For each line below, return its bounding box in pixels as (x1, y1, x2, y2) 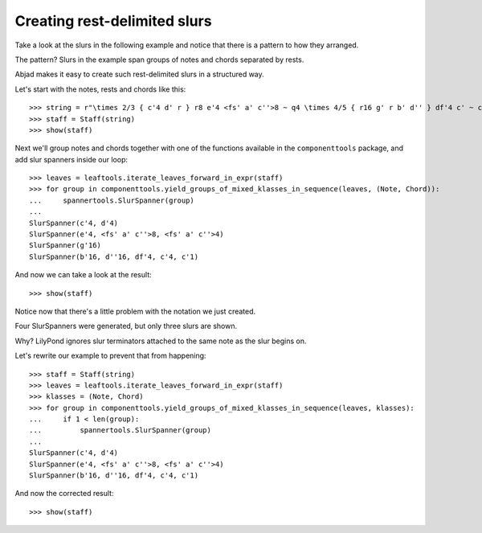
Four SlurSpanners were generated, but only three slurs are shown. (14, 322, 238, 331)
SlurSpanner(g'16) (29, 241, 102, 250)
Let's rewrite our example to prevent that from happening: (14, 351, 206, 361)
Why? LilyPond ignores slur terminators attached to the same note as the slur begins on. (14, 336, 307, 346)
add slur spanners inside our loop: (14, 154, 129, 164)
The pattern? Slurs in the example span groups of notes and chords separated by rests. (14, 55, 304, 64)
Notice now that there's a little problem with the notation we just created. (14, 306, 256, 316)
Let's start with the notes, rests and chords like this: (14, 84, 186, 94)
